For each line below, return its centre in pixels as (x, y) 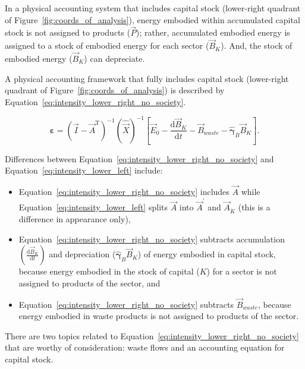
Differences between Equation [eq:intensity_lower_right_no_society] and (139, 158)
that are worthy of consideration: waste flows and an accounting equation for (145, 347)
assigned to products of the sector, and (89, 283)
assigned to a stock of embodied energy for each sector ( (107, 45)
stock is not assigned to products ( (68, 32)
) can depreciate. (114, 59)
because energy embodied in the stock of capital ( (109, 271)
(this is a (254, 207)
